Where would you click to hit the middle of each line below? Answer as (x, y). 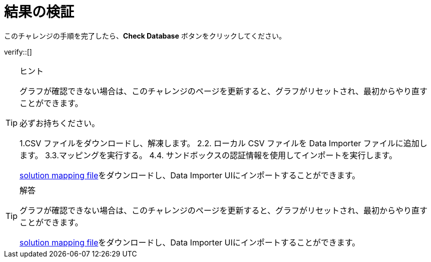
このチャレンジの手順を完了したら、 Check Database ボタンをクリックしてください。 (145, 36)
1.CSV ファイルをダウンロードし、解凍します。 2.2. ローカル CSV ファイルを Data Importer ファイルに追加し (224, 143)
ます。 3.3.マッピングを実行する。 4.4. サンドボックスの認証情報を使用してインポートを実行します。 (208, 155)
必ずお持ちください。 (60, 123)
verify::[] (18, 52)
